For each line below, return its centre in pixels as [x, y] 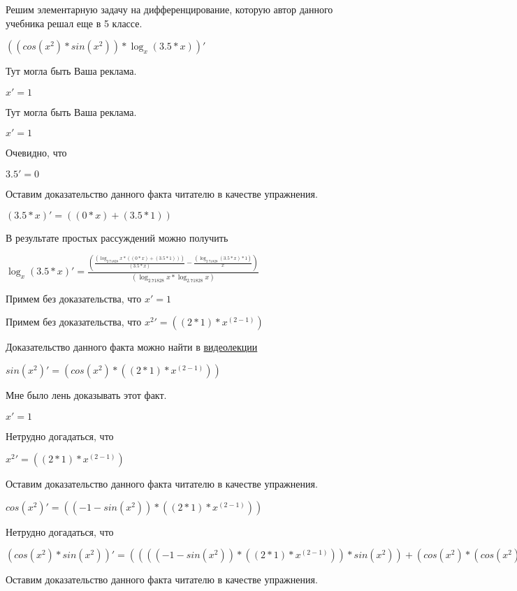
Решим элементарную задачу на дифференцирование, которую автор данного [169, 9]
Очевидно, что [36, 153]
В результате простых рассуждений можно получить [117, 237]
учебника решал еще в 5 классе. [74, 23]
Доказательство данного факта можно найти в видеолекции [132, 347]
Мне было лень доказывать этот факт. [86, 394]
